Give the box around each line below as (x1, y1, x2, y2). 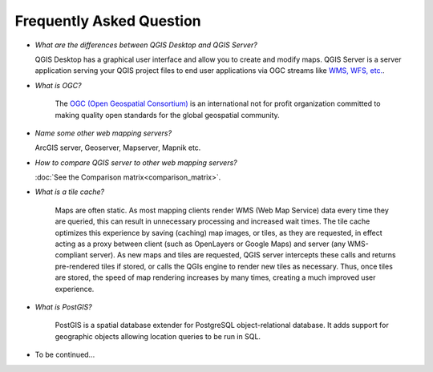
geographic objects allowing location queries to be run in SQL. (55, 331, 261, 341)
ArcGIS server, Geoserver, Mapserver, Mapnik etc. (34, 143, 201, 152)
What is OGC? (34, 80, 82, 90)
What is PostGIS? (34, 301, 92, 312)
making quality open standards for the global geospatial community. (55, 110, 280, 119)
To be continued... (34, 350, 95, 360)
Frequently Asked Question (14, 12, 201, 30)
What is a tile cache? (34, 187, 104, 196)
